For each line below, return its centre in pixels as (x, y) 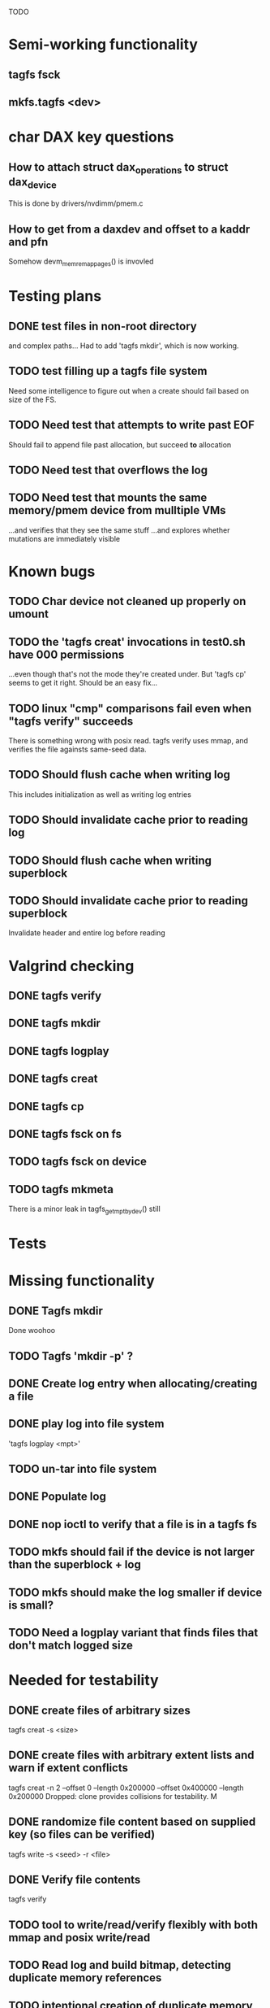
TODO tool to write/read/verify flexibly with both (133, 1925)
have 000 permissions (66, 654)
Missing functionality (82, 1281)
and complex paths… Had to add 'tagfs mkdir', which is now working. (124, 346)
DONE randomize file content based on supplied (132, 1822)
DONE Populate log (58, 1497)
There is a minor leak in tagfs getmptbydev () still (84, 1209)
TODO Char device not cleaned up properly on (127, 601)
